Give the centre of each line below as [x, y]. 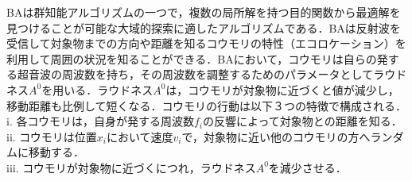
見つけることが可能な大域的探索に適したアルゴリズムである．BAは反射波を [204, 27]
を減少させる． [307, 167]
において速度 [140, 136]
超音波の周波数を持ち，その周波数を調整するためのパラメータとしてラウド [212, 74]
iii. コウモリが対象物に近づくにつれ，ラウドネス [131, 167]
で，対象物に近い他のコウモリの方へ [276, 136]
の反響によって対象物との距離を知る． [302, 121]
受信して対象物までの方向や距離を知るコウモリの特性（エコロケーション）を [206, 43]
